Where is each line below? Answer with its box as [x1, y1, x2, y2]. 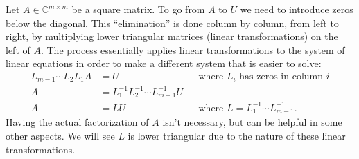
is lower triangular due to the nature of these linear [128, 129, 346, 143]
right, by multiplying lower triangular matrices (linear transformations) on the [6, 29, 338, 44]
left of [6, 42, 30, 57]
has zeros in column [239, 71, 324, 82]
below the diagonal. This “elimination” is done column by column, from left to [6, 15, 339, 30]
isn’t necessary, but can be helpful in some [162, 115, 342, 129]
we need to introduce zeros [240, 2, 353, 16]
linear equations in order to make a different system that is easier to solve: [6, 56, 322, 71]
